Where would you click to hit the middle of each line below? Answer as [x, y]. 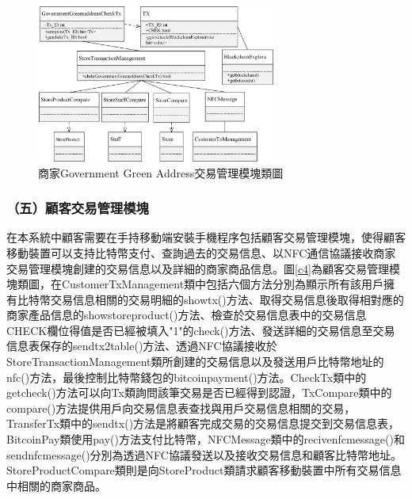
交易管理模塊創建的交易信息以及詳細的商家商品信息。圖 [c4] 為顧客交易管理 [198, 268]
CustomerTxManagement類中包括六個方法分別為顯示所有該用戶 [223, 284]
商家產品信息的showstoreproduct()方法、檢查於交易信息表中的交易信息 [187, 315]
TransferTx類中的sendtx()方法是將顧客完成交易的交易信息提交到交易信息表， [203, 423]
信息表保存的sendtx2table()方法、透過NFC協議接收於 [142, 346]
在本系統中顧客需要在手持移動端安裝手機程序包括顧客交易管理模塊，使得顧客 [206, 237]
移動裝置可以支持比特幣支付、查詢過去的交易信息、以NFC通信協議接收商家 [201, 252]
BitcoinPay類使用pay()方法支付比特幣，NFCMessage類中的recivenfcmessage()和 [206, 439]
